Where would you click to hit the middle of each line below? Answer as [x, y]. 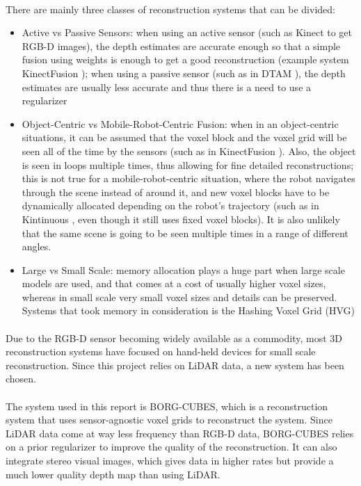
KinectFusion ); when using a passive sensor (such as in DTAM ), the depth [184, 73]
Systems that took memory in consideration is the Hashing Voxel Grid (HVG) [188, 310]
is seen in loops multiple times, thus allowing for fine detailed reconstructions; [188, 164]
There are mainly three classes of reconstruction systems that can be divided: [170, 9]
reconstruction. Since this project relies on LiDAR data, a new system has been [175, 365]
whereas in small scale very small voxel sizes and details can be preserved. [179, 297]
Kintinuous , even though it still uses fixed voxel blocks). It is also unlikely [181, 219]
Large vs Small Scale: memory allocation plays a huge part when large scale [183, 269]
